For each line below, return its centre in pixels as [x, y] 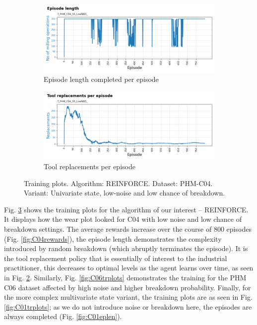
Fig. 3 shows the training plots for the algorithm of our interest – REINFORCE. [126, 209]
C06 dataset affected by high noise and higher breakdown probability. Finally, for [128, 287]
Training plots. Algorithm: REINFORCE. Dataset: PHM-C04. [118, 183]
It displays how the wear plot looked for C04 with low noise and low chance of [123, 219]
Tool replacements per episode [90, 166]
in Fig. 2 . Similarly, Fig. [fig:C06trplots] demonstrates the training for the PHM [125, 277]
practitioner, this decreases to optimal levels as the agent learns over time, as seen [129, 268]
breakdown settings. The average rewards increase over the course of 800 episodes [128, 228]
